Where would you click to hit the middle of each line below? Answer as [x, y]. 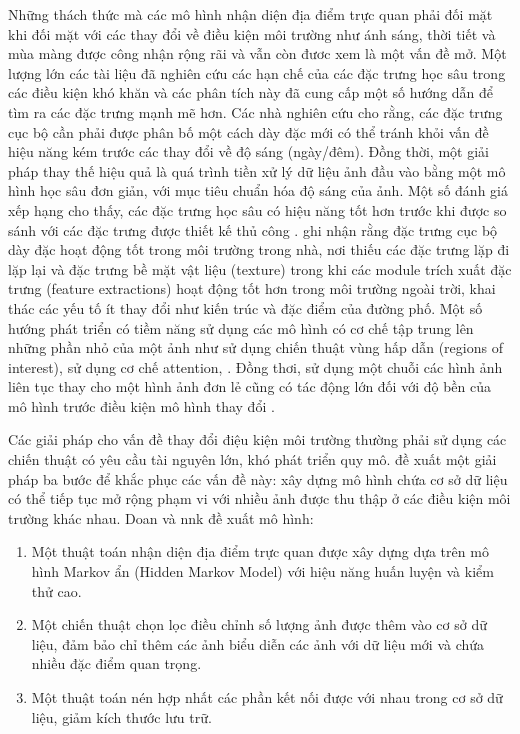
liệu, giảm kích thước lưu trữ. [121, 716]
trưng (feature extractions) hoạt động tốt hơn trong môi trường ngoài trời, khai [252, 288]
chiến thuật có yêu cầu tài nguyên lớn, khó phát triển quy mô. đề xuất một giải [252, 459]
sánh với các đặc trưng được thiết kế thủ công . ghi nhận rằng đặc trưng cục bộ [253, 229]
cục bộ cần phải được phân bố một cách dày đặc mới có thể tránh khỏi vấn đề [248, 131]
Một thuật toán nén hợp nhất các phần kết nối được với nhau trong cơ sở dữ [267, 697]
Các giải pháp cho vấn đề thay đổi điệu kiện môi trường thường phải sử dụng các [257, 439]
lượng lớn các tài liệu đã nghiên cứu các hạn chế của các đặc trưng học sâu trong [257, 72]
